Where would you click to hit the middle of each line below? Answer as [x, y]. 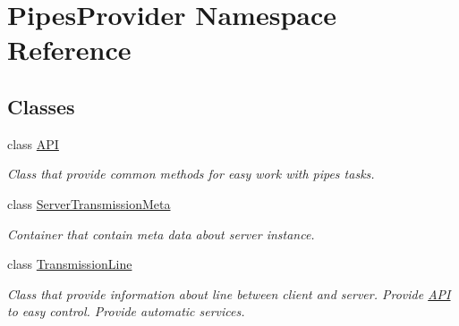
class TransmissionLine [70, 264]
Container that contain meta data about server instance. [161, 234]
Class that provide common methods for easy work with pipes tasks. [191, 174]
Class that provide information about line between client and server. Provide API [229, 293]
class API [33, 143]
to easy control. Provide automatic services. [126, 311]
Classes [41, 106]
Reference [69, 50]
